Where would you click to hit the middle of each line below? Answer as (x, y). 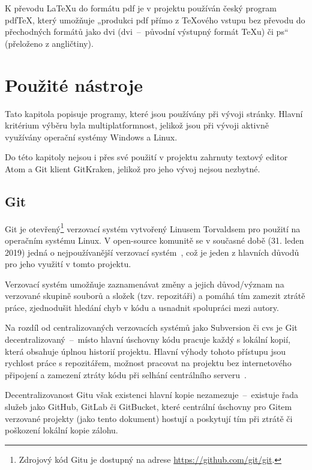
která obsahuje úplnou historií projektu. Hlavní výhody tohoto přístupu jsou (145, 351)
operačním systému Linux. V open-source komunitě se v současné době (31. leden (154, 240)
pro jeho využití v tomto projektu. (68, 264)
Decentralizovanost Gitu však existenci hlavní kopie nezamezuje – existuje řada (152, 395)
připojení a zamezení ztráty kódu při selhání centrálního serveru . (126, 374)
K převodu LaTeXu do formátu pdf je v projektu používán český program (141, 8)
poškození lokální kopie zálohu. (61, 430)
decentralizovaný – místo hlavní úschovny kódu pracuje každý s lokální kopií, (148, 339)
